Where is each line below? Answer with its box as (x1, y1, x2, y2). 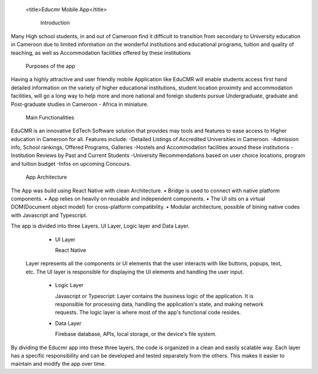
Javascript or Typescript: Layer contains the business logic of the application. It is (55, 292, 254, 299)
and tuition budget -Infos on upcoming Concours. (11, 160, 131, 167)
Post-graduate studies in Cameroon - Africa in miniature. (11, 101, 149, 108)
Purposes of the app (25, 62, 76, 69)
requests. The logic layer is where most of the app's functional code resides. (55, 309, 241, 316)
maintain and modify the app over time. (11, 360, 106, 368)
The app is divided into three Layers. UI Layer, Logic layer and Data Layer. (11, 222, 190, 229)
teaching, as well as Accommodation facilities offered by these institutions (11, 49, 191, 56)
